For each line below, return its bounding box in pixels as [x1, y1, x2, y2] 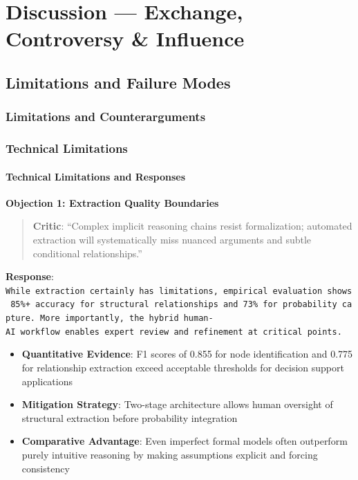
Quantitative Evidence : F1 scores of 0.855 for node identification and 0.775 [21, 347, 353, 361]
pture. [6, 313, 35, 324]
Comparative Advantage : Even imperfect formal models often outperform [21, 434, 348, 448]
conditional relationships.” [32, 246, 142, 260]
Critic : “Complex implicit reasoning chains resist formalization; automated [32, 219, 352, 233]
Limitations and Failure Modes [6, 71, 231, 93]
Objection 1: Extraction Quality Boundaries [6, 195, 219, 210]
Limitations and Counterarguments [6, 108, 206, 125]
